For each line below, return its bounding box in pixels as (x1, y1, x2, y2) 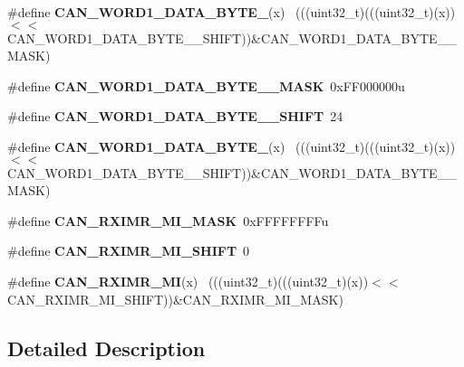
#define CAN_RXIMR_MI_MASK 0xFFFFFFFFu (7, 211, 329, 230)
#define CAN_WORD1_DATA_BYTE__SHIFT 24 (7, 107, 343, 126)
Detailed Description (7, 334, 206, 362)
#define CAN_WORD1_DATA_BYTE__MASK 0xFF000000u (7, 76, 405, 95)
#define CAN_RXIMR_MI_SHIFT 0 (7, 241, 250, 260)
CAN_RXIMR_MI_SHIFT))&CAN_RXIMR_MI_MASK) (7, 289, 343, 308)
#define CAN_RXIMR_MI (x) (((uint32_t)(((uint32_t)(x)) (7, 271, 369, 290)
